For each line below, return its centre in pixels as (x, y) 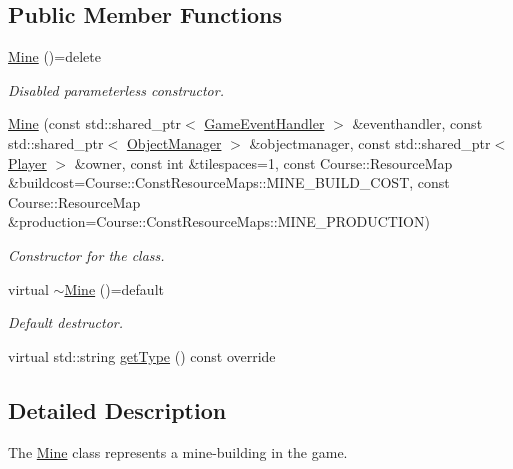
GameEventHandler (264, 123)
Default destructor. (66, 322)
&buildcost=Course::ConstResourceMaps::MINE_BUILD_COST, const (229, 182)
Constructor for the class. (86, 254)
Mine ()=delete (54, 56)
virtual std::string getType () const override (142, 355)
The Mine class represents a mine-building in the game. (178, 451)
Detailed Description (117, 409)
